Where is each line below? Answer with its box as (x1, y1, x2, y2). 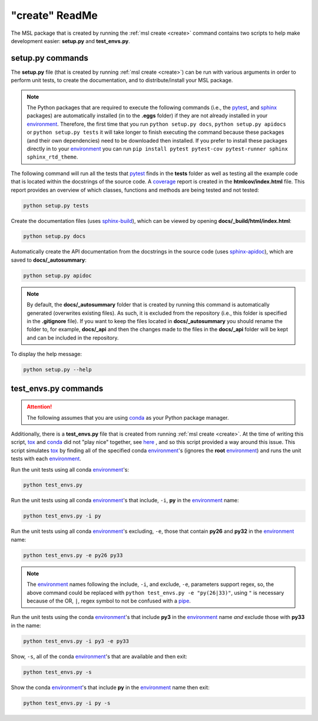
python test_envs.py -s (23, 669, 92, 675)
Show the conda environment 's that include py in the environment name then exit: (11, 684, 210, 691)
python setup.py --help (23, 366, 92, 373)
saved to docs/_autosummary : (11, 256, 87, 264)
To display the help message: (11, 351, 82, 358)
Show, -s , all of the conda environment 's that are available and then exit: (11, 653, 188, 660)
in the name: (11, 622, 41, 629)
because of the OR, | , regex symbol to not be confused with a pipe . (26, 597, 191, 604)
